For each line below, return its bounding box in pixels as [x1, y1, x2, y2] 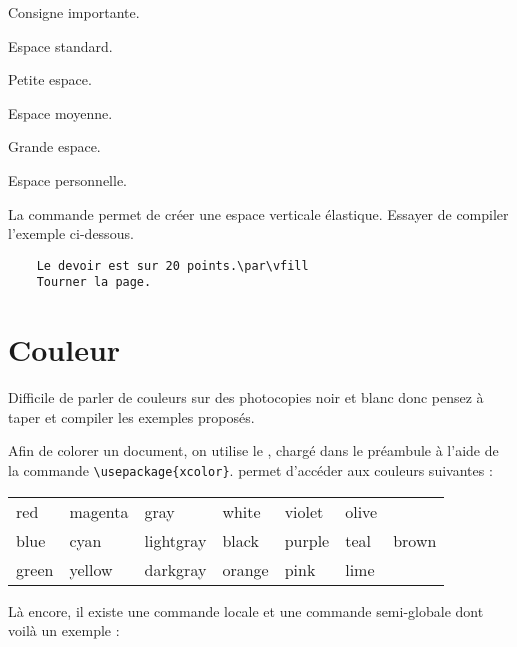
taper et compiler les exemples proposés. [8, 406, 255, 427]
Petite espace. [8, 69, 92, 90]
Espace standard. [8, 35, 113, 56]
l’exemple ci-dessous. [8, 223, 134, 244]
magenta [69, 499, 129, 523]
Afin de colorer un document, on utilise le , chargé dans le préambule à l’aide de [8, 440, 499, 461]
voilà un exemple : [8, 620, 120, 641]
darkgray [144, 557, 207, 581]
